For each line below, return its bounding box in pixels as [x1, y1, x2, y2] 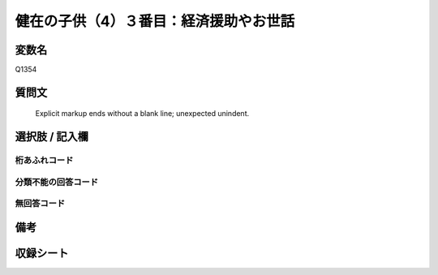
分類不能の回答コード [15, 176, 99, 187]
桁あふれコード [15, 155, 74, 166]
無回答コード [15, 198, 66, 209]
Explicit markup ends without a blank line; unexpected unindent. [35, 109, 250, 118]
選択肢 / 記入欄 [15, 130, 89, 144]
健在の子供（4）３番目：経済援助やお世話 [15, 12, 295, 30]
